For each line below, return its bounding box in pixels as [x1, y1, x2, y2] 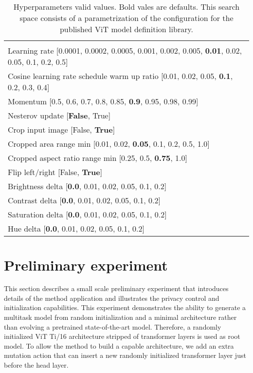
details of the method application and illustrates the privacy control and [4, 293, 219, 303]
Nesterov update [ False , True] [8, 110, 111, 121]
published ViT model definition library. [59, 23, 194, 35]
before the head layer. [4, 359, 69, 370]
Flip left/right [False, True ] [8, 166, 103, 177]
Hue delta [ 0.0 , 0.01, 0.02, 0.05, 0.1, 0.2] [8, 223, 145, 234]
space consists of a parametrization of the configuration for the [19, 12, 234, 23]
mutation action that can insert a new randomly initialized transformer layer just [4, 350, 246, 360]
